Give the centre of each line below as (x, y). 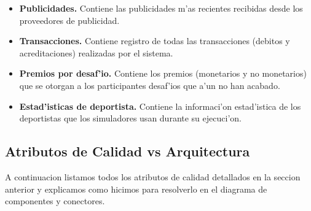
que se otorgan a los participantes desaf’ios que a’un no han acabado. (150, 85)
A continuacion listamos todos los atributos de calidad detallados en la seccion (153, 176)
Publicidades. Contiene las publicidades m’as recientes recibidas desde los (161, 8)
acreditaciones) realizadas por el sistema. (96, 52)
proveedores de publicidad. (69, 20)
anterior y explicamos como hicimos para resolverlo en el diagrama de (136, 189)
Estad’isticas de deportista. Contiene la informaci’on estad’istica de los (160, 106)
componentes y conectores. (55, 201)
